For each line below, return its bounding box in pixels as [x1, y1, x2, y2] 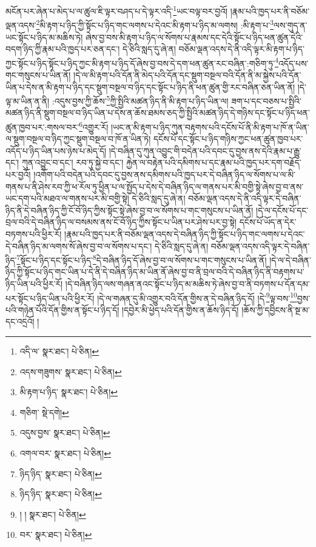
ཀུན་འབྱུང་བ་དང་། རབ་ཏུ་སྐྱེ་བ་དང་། [21, 156, 124, 169]
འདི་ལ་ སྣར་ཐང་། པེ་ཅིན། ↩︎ [19, 345, 99, 358]
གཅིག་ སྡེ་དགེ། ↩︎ [19, 406, 69, 418]
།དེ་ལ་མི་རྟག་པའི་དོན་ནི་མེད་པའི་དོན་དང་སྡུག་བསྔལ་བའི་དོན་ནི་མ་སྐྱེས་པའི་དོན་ [73, 68, 301, 81]
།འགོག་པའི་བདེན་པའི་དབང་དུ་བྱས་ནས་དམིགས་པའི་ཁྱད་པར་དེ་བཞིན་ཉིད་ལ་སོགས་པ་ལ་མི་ [33, 168, 296, 180]
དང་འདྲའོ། [5, 315, 35, 328]
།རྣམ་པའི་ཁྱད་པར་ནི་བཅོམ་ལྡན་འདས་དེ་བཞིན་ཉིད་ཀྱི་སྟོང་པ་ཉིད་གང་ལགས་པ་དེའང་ [64, 227, 305, 240]
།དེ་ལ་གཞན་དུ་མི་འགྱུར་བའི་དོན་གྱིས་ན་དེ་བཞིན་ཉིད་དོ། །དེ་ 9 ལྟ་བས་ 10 [97, 290, 297, 304]
